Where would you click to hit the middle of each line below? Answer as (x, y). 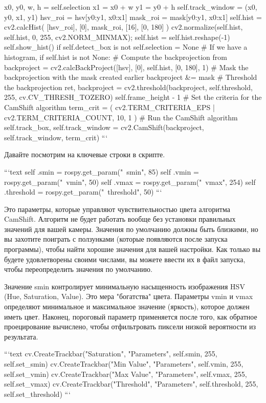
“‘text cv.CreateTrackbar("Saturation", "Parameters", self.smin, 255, (111, 354)
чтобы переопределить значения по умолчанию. (78, 269)
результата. (21, 336)
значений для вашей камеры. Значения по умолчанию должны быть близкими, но (131, 229)
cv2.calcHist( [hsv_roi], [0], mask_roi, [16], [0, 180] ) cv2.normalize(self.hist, (124, 27)
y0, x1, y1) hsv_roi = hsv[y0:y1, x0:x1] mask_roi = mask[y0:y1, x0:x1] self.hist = (133, 17)
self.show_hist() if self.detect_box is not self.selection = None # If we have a (126, 47)
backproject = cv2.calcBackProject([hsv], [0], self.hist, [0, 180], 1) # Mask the (126, 67)
